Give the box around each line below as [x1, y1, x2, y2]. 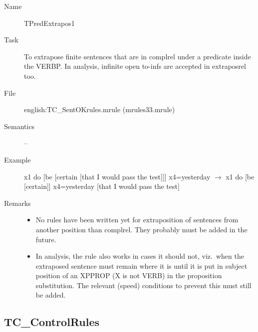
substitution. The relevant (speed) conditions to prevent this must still [35, 280, 252, 290]
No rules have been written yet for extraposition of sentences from [35, 214, 239, 225]
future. [35, 234, 56, 244]
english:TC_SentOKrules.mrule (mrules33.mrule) [24, 104, 175, 115]
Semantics [4, 121, 35, 131]
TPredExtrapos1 [24, 17, 75, 28]
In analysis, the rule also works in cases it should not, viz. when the [35, 251, 244, 261]
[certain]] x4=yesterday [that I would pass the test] [24, 181, 180, 191]
